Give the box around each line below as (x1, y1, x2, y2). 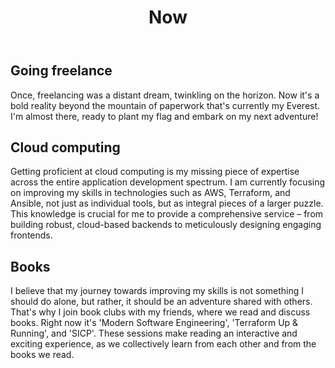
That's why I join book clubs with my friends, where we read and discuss (10, 306, 311, 318)
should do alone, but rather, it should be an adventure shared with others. (10, 296, 313, 308)
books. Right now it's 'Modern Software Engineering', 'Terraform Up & (10, 317, 299, 329)
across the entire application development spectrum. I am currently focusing (10, 176, 326, 188)
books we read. (10, 349, 75, 361)
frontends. (10, 229, 53, 241)
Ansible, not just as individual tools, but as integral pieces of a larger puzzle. (10, 197, 324, 210)
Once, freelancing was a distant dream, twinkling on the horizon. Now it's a (10, 89, 320, 101)
